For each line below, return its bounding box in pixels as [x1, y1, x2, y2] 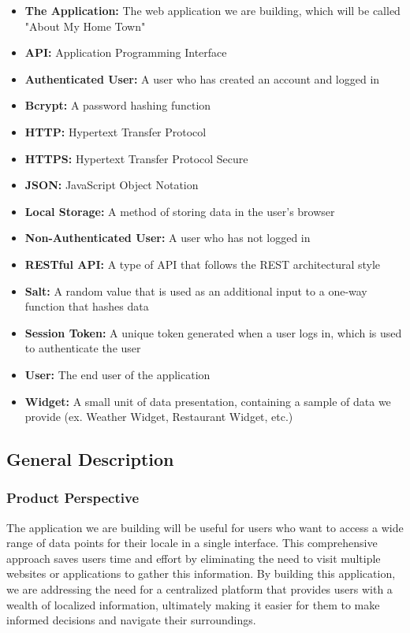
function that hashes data [24, 298, 149, 315]
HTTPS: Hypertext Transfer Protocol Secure [24, 150, 248, 166]
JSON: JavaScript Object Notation [24, 177, 199, 193]
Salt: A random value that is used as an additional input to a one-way [24, 282, 367, 299]
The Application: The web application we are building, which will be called [24, 2, 401, 18]
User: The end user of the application [24, 366, 211, 382]
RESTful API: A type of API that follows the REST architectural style [24, 255, 381, 272]
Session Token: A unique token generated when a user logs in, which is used [24, 324, 402, 341]
